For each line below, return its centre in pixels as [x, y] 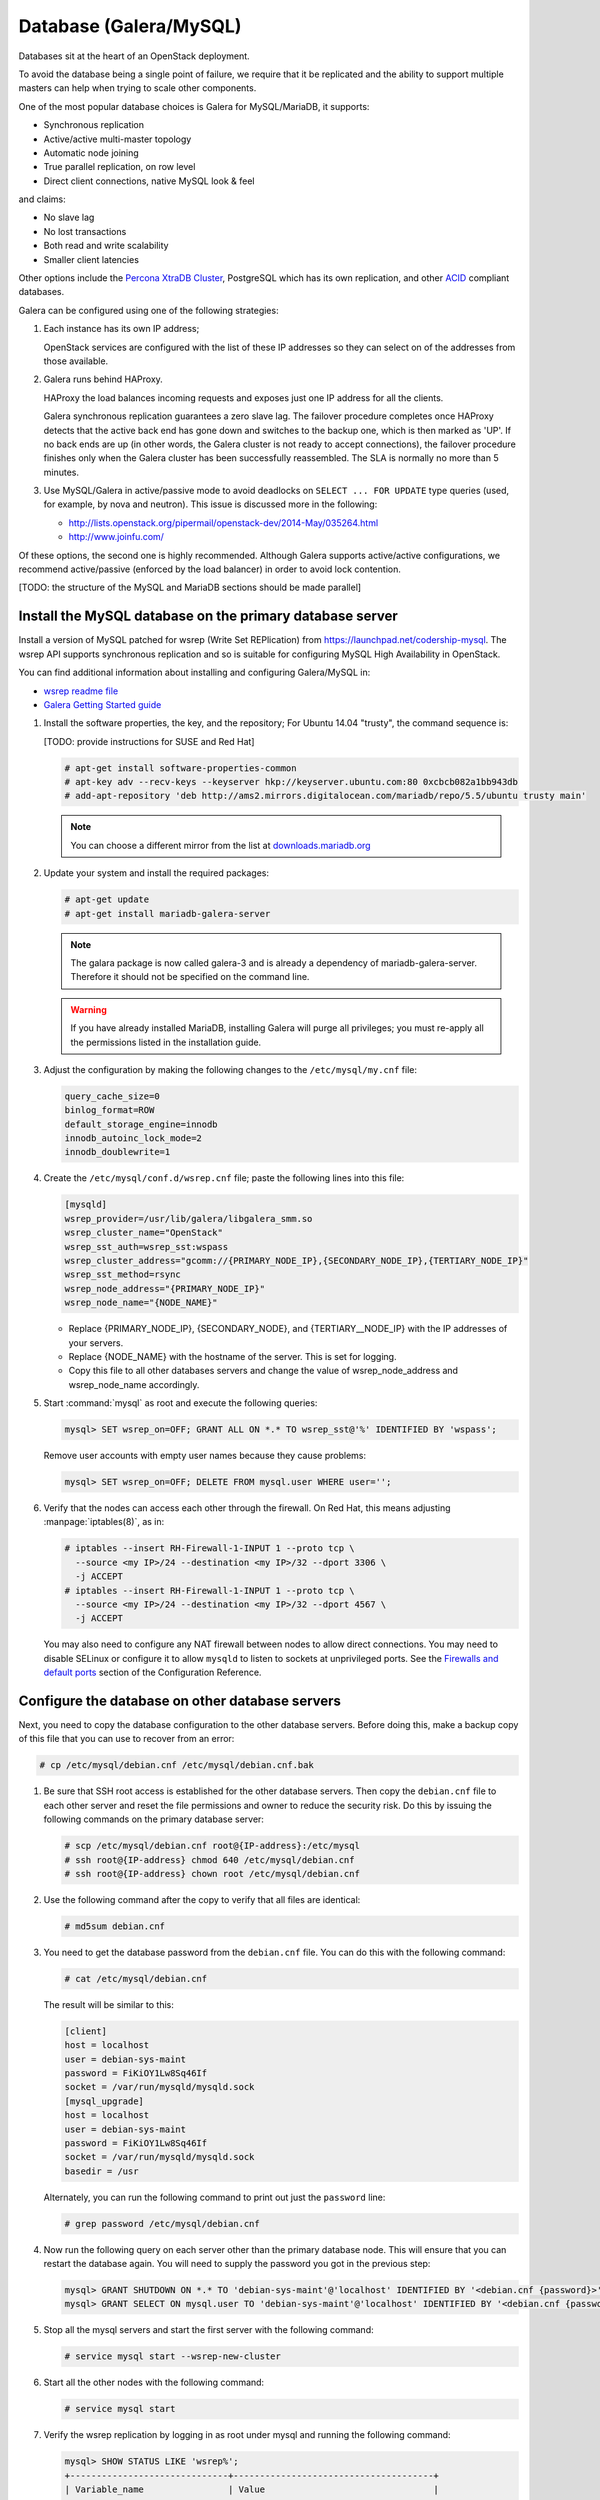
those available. [76, 361]
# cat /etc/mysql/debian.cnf [136, 1978]
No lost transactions [85, 231]
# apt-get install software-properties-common [180, 768]
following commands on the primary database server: [154, 1819]
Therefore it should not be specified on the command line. [190, 977]
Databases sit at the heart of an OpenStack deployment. [134, 56]
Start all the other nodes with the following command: [154, 2382]
